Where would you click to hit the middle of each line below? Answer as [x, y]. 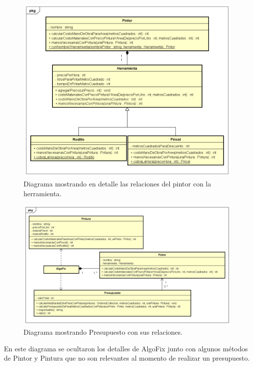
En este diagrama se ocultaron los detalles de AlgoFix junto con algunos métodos [126, 348]
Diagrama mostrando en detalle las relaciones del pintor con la [117, 184]
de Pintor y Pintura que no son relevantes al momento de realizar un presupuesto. [127, 358]
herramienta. [43, 193]
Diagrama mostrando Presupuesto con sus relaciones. [103, 332]
